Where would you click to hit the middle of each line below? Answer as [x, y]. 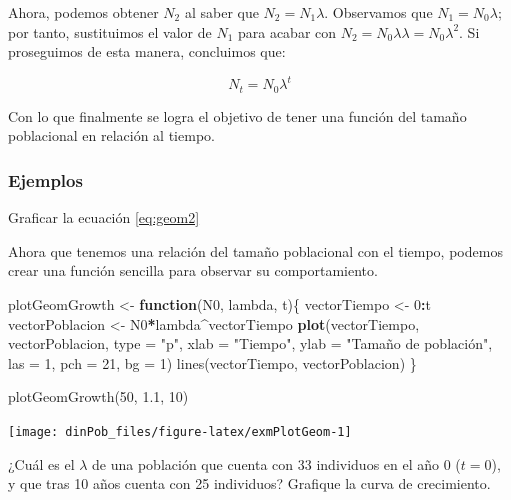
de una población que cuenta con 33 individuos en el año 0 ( [276, 463]
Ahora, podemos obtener [83, 12]
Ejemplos [45, 179]
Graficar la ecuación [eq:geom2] [104, 217]
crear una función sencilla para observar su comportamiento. [193, 270]
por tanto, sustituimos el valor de [110, 31]
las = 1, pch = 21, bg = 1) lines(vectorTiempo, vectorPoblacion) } [212, 362]
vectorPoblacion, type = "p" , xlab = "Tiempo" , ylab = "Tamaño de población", [250, 343]
